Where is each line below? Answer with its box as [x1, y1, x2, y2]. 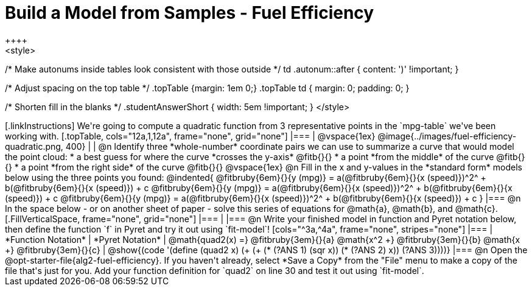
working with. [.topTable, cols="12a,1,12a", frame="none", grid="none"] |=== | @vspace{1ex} [5, 130, 376, 141]
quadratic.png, [5, 141, 63, 152]
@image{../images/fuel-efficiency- [377, 130, 517, 141]
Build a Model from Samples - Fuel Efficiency [5, 2, 374, 23]
